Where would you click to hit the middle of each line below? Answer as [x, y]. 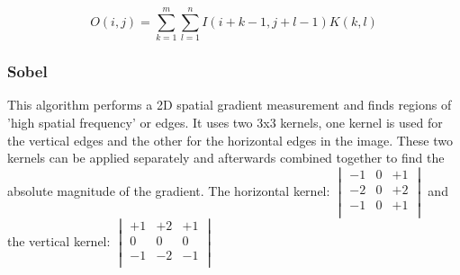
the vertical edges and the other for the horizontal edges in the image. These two [230, 140]
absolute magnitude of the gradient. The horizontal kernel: [169, 190]
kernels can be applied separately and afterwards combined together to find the [226, 158]
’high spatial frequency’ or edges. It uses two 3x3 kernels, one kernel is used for [225, 122]
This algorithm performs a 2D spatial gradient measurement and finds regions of [230, 105]
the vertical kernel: [59, 241]
